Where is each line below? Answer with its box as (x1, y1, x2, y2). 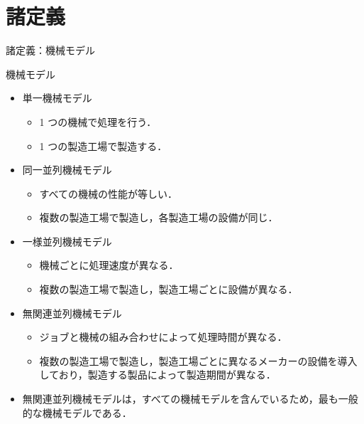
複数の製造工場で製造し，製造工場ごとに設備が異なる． (39, 282, 298, 297)
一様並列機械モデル (22, 233, 112, 248)
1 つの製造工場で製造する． (39, 138, 167, 153)
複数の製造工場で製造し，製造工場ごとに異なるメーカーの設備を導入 (39, 353, 358, 368)
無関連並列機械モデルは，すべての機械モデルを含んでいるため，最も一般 (22, 391, 358, 406)
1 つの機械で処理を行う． (39, 114, 157, 129)
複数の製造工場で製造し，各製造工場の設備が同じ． (39, 210, 278, 225)
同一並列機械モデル (22, 162, 112, 177)
